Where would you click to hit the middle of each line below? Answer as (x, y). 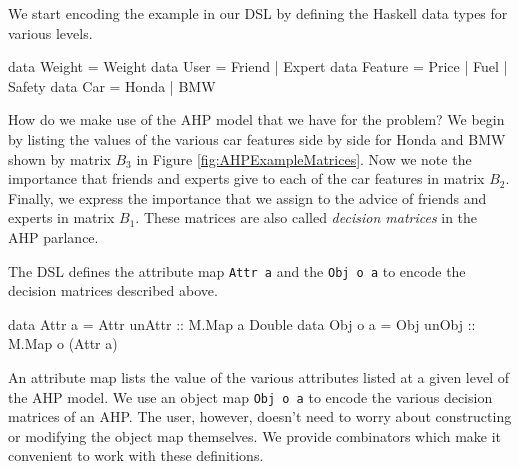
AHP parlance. (53, 236)
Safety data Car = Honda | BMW (112, 85)
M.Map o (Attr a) (63, 343)
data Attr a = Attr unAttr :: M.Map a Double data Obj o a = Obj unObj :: (242, 323)
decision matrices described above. (113, 290)
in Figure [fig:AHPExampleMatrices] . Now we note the (304, 158)
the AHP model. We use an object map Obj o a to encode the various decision (250, 396)
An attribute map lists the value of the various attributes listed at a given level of (258, 376)
